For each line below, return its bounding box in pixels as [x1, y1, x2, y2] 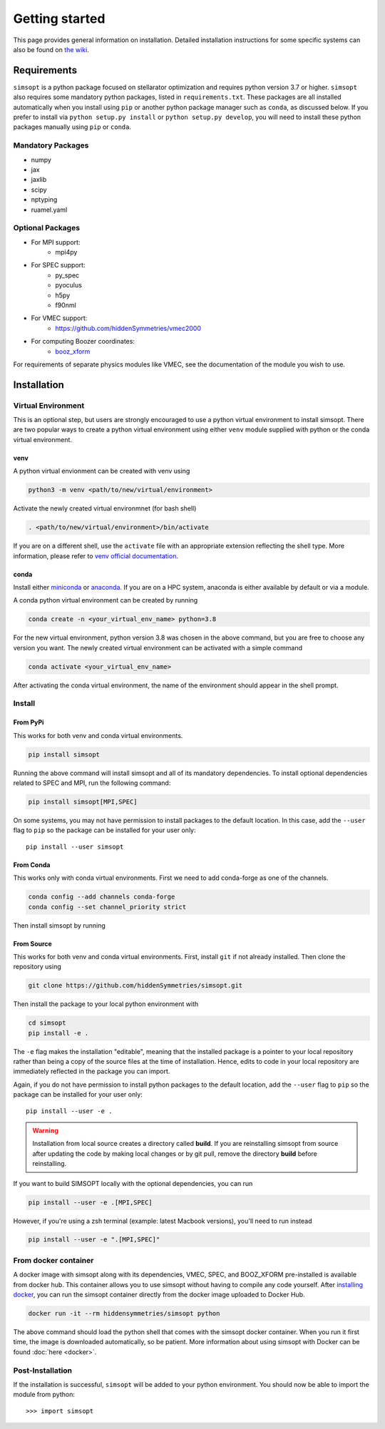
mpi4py [55, 248, 78, 257]
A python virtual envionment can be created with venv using [13, 467, 190, 476]
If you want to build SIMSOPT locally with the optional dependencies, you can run [13, 1179, 253, 1187]
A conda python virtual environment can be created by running [13, 596, 198, 605]
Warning [32, 1126, 58, 1135]
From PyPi [13, 718, 44, 727]
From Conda [13, 860, 51, 869]
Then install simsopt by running [13, 921, 106, 930]
